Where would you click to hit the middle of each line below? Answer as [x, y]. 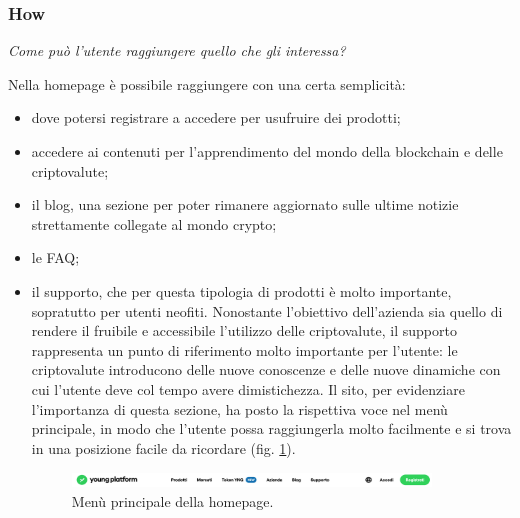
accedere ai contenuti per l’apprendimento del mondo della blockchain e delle [267, 151]
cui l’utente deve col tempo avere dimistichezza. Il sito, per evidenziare [248, 388]
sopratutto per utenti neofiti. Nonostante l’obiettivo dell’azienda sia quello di [267, 310]
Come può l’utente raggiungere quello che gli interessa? [177, 50]
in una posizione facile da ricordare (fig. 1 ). [163, 447]
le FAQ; [55, 257]
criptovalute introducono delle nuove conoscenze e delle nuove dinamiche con [266, 369]
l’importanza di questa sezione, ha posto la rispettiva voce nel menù [239, 408]
